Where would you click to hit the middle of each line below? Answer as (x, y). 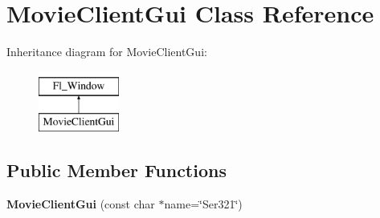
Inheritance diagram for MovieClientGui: (107, 52)
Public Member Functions (116, 170)
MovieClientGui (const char (81, 204)
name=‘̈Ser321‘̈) (203, 204)
